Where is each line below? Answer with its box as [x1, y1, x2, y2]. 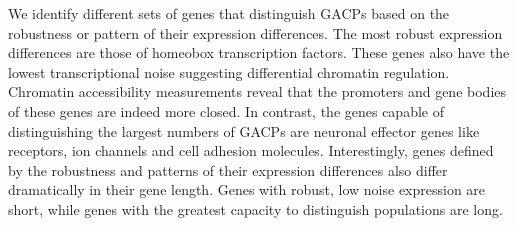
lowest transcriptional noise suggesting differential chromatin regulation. [8, 61, 450, 82]
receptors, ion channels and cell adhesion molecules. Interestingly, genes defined [8, 140, 494, 161]
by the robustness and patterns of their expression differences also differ [8, 159, 448, 180]
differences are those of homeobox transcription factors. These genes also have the [8, 42, 510, 63]
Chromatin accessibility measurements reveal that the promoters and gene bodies [8, 81, 507, 102]
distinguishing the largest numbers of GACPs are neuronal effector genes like [8, 120, 480, 141]
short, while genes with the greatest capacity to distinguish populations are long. [8, 198, 503, 219]
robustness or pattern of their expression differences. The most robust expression [8, 22, 503, 43]
